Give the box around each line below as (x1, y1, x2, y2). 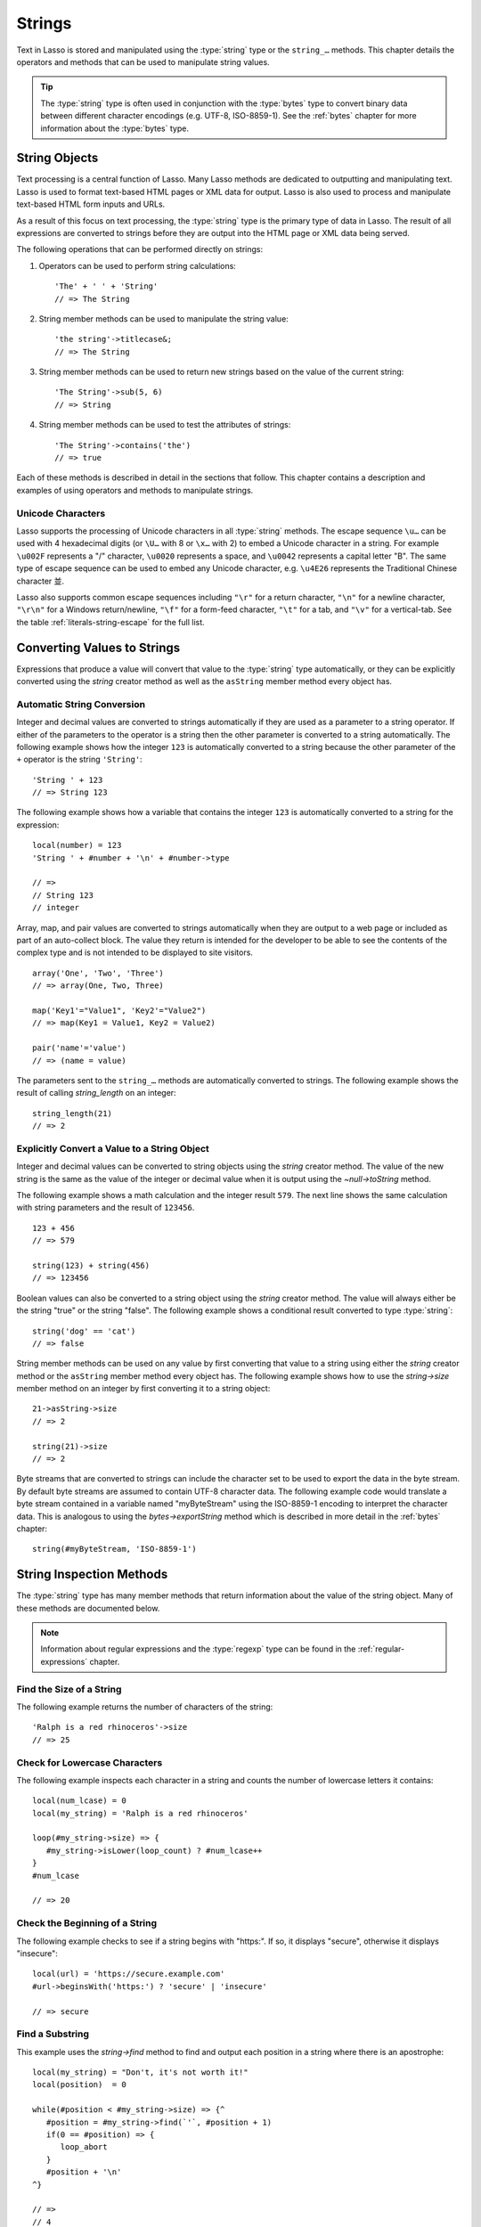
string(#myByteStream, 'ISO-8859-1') (32, 1544, 198, 1554)
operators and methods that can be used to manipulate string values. (16, 56, 271, 67)
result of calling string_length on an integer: (16, 1088, 177, 1098)
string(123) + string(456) (32, 1260, 151, 1270)
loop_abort (60, 2142, 108, 2152)
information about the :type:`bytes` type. (40, 123, 189, 134)
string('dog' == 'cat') (32, 1326, 136, 1336)
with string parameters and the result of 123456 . (16, 1203, 195, 1213)
